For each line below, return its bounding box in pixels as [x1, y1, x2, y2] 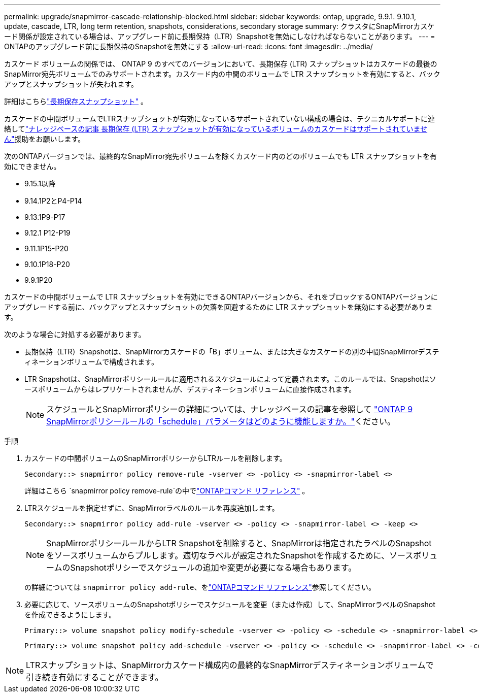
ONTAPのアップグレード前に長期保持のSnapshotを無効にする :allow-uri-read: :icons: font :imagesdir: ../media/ [4, 42, 373, 51]
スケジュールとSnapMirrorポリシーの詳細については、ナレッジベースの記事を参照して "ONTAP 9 [46, 404, 413, 414]
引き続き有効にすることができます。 [26, 672, 163, 682]
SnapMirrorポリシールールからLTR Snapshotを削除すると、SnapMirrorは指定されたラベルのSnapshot [46, 538, 432, 548]
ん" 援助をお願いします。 [4, 135, 85, 143]
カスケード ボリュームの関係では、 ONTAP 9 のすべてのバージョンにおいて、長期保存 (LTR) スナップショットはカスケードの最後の [4, 59, 437, 68]
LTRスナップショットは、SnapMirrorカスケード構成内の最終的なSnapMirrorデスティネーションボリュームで [26, 660, 434, 670]
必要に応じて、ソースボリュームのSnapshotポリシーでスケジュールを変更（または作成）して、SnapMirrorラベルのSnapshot [24, 600, 435, 609]
